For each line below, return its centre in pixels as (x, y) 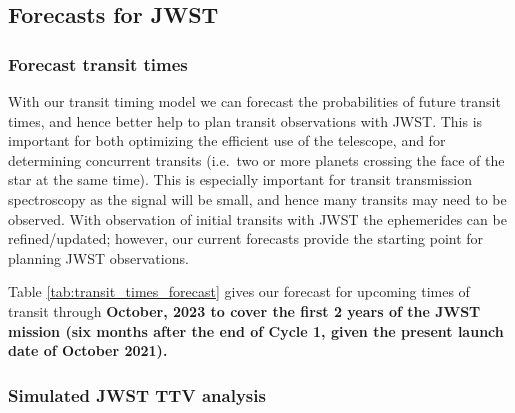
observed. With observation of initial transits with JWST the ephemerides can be (257, 218)
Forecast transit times (98, 63)
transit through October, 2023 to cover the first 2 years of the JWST (244, 310)
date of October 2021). (88, 350)
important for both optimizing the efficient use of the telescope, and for (227, 140)
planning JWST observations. (98, 257)
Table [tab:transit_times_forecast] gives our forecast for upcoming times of (239, 291)
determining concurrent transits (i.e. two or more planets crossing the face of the (256, 159)
